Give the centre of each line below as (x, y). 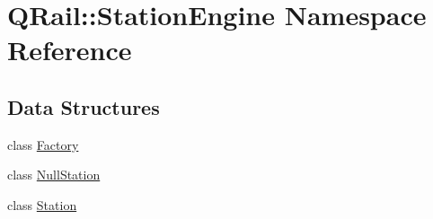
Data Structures (84, 106)
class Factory (43, 144)
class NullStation (54, 175)
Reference (70, 50)
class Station (42, 204)
